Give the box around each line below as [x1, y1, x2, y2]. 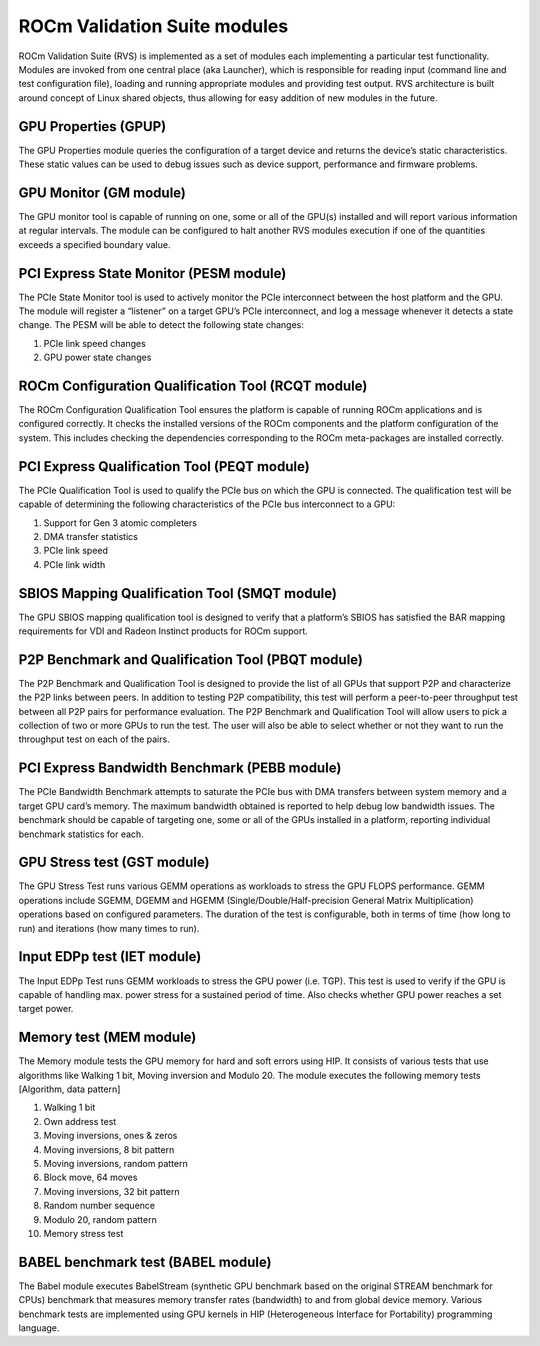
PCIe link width [43, 558, 106, 570]
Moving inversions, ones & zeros [43, 1130, 178, 1142]
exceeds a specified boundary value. [18, 238, 171, 250]
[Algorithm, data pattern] [18, 1083, 121, 1095]
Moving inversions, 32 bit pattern [43, 1185, 180, 1197]
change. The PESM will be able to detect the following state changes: [18, 319, 304, 331]
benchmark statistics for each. [18, 828, 144, 840]
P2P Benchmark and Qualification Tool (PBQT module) [18, 651, 364, 668]
